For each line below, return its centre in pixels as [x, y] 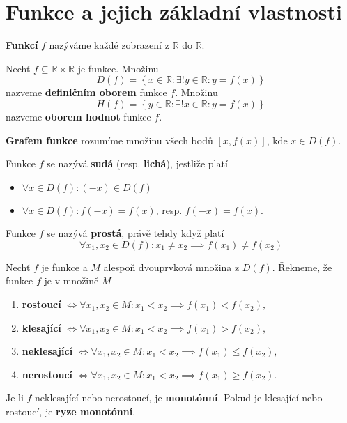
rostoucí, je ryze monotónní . [71, 412]
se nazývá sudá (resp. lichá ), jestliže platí [137, 163]
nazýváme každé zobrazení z [109, 45]
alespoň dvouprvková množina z [171, 267]
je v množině [71, 280]
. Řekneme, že [302, 267]
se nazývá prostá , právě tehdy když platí [136, 233]
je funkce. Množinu [118, 68]
